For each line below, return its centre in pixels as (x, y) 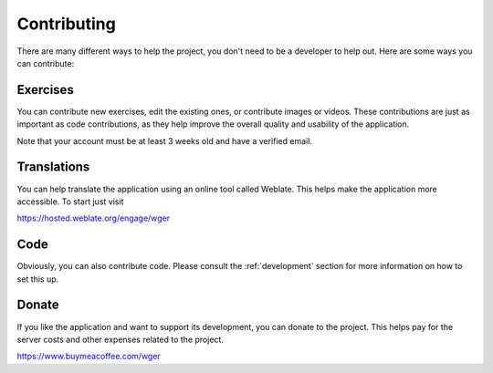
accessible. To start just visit (70, 202)
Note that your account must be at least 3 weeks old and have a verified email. (164, 140)
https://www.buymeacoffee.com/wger (89, 357)
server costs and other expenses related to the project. (120, 339)
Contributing (66, 24)
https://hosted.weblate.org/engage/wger (94, 218)
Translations (53, 167)
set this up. (38, 279)
